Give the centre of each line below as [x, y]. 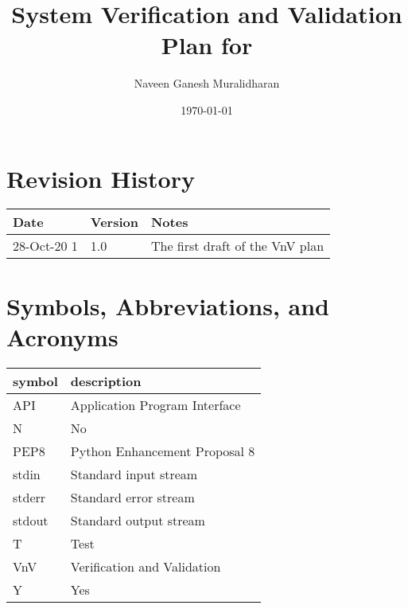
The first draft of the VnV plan [237, 246]
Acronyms [62, 336]
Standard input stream [134, 474]
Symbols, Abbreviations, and [168, 305]
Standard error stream [132, 497]
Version [114, 222]
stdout [31, 520]
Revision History [101, 178]
